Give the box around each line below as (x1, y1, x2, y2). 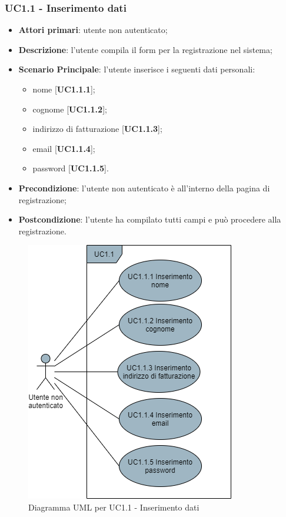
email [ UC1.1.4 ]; (32, 142, 95, 154)
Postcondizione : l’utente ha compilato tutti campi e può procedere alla (18, 213, 281, 226)
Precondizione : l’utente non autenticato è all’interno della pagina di (18, 181, 270, 194)
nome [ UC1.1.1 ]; (32, 83, 95, 95)
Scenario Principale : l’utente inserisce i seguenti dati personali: (18, 63, 255, 75)
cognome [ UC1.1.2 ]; (32, 102, 107, 115)
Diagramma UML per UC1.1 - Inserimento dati (28, 501, 199, 513)
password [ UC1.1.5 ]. (32, 162, 109, 174)
